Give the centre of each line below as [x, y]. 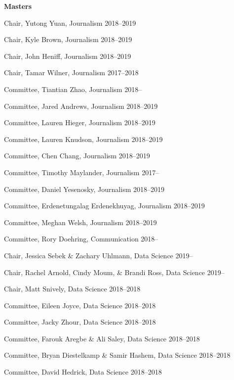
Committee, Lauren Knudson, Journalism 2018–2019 [83, 139]
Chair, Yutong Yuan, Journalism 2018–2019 [70, 23]
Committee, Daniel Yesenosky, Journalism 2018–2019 [84, 189]
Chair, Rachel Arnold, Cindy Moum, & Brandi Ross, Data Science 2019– [114, 272]
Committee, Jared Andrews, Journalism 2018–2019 [81, 106]
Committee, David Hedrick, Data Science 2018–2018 [83, 372]
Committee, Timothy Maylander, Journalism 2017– [82, 172]
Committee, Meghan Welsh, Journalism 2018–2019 [80, 222]
